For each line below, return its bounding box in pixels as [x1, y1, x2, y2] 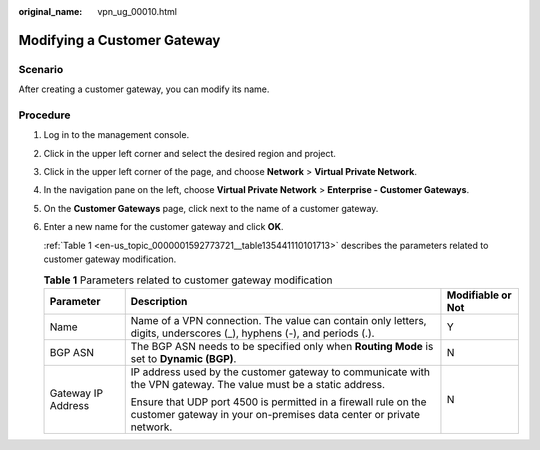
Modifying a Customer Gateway [18, 31, 221, 49]
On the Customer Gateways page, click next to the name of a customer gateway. [43, 202, 379, 214]
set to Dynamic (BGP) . [130, 351, 237, 365]
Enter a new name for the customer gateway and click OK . [43, 221, 284, 233]
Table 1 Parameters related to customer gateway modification [43, 273, 334, 287]
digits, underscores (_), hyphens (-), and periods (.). [130, 326, 375, 340]
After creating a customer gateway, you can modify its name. [18, 83, 270, 95]
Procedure [18, 108, 71, 122]
